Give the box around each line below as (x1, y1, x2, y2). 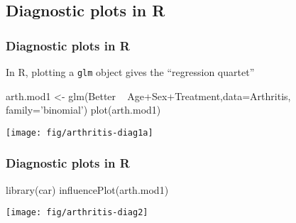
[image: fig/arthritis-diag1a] (6, 127, 153, 138)
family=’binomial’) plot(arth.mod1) (6, 102, 161, 117)
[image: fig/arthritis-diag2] (6, 207, 148, 218)
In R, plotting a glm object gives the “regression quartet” (6, 65, 255, 79)
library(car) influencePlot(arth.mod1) (6, 182, 169, 197)
